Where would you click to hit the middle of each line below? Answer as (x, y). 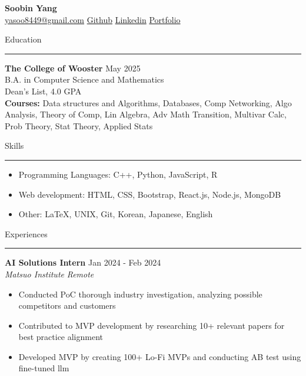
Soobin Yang (31, 8)
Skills (14, 146)
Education (23, 39)
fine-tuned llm (44, 368)
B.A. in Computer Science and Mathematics (84, 79)
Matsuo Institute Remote (49, 274)
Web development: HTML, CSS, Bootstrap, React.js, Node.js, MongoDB (150, 194)
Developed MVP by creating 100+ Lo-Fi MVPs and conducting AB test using (160, 356)
